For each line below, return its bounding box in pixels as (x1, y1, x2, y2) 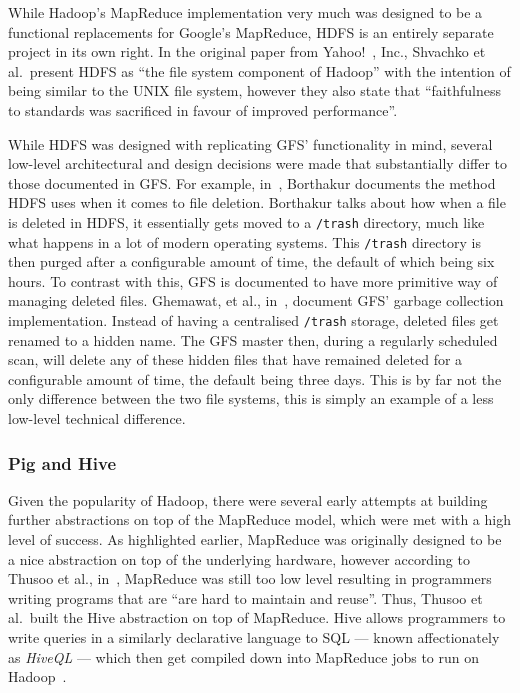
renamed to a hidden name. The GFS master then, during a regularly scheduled (8, 329, 498, 350)
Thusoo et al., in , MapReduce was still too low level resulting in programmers (8, 568, 492, 589)
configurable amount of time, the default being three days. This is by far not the (8, 368, 502, 389)
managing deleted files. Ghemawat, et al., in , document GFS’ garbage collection (8, 290, 504, 311)
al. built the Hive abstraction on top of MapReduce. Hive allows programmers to (8, 607, 506, 628)
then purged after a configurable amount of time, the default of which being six (8, 251, 495, 272)
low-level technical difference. (8, 408, 186, 429)
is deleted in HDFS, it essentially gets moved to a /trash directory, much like (8, 211, 485, 232)
